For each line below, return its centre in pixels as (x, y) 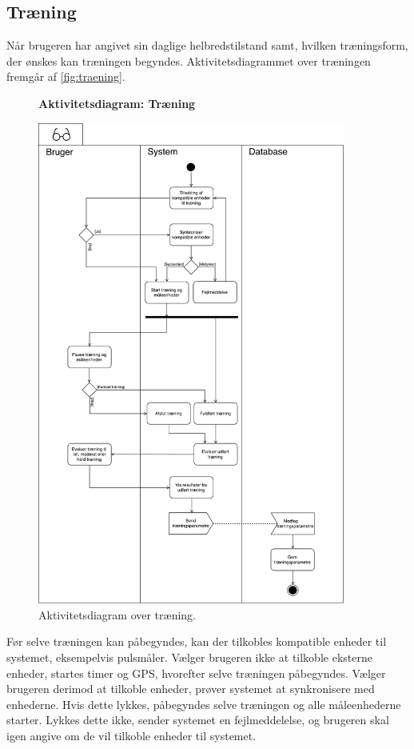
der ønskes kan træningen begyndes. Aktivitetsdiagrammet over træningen (189, 60)
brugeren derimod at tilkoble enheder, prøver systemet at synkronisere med (191, 689)
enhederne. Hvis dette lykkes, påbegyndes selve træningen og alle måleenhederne (204, 704)
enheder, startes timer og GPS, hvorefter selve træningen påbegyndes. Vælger (196, 673)
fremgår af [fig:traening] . (66, 76)
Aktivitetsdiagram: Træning (117, 103)
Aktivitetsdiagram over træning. (117, 614)
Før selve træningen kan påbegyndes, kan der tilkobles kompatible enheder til (197, 641)
